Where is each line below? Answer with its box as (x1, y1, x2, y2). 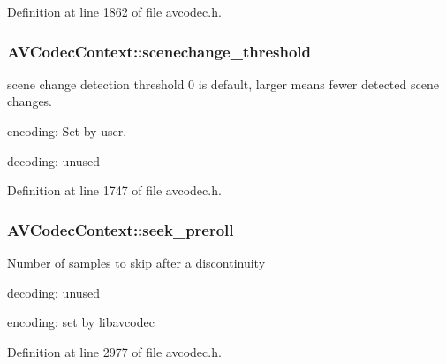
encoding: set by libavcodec (7, 313, 155, 331)
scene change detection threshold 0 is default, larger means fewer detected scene (7, 74, 439, 93)
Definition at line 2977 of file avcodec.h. (7, 342, 222, 360)
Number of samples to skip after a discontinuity (7, 254, 266, 271)
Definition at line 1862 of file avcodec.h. (7, 3, 222, 20)
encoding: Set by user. (7, 122, 127, 140)
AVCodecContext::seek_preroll (7, 218, 234, 240)
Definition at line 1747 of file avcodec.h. (7, 181, 222, 200)
